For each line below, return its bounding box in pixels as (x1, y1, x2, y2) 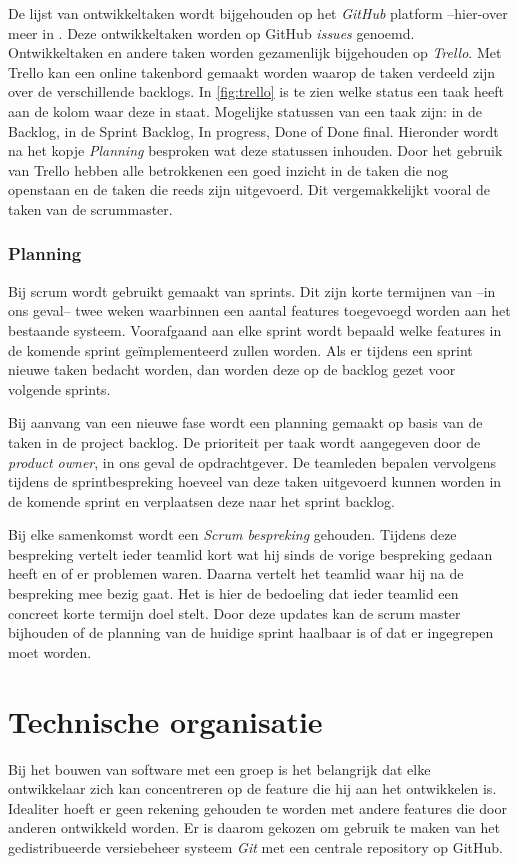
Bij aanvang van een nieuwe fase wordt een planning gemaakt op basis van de (8, 412, 483, 433)
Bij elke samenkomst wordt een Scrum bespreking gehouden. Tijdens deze (8, 524, 457, 545)
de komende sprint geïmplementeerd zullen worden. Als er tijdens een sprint (8, 339, 473, 360)
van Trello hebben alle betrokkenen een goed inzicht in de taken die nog (8, 159, 449, 180)
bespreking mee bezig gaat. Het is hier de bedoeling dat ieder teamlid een (8, 583, 459, 604)
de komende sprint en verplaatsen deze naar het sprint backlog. (8, 490, 395, 511)
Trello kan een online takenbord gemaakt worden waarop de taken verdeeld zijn (8, 61, 496, 82)
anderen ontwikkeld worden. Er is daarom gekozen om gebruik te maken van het (8, 817, 500, 838)
